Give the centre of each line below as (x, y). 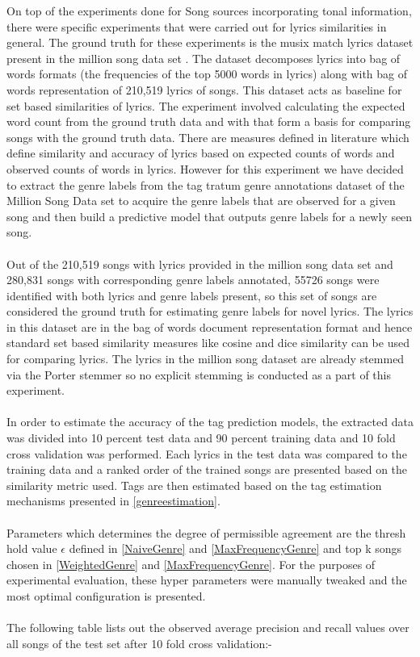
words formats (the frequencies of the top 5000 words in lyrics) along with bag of (207, 74)
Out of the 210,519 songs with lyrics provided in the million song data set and (200, 264)
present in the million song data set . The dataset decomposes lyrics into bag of (204, 58)
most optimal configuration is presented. (106, 595)
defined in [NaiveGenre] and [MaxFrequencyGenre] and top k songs (235, 548)
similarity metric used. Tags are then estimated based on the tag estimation (194, 485)
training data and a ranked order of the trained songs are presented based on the (207, 469)
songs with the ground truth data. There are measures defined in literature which (208, 137)
